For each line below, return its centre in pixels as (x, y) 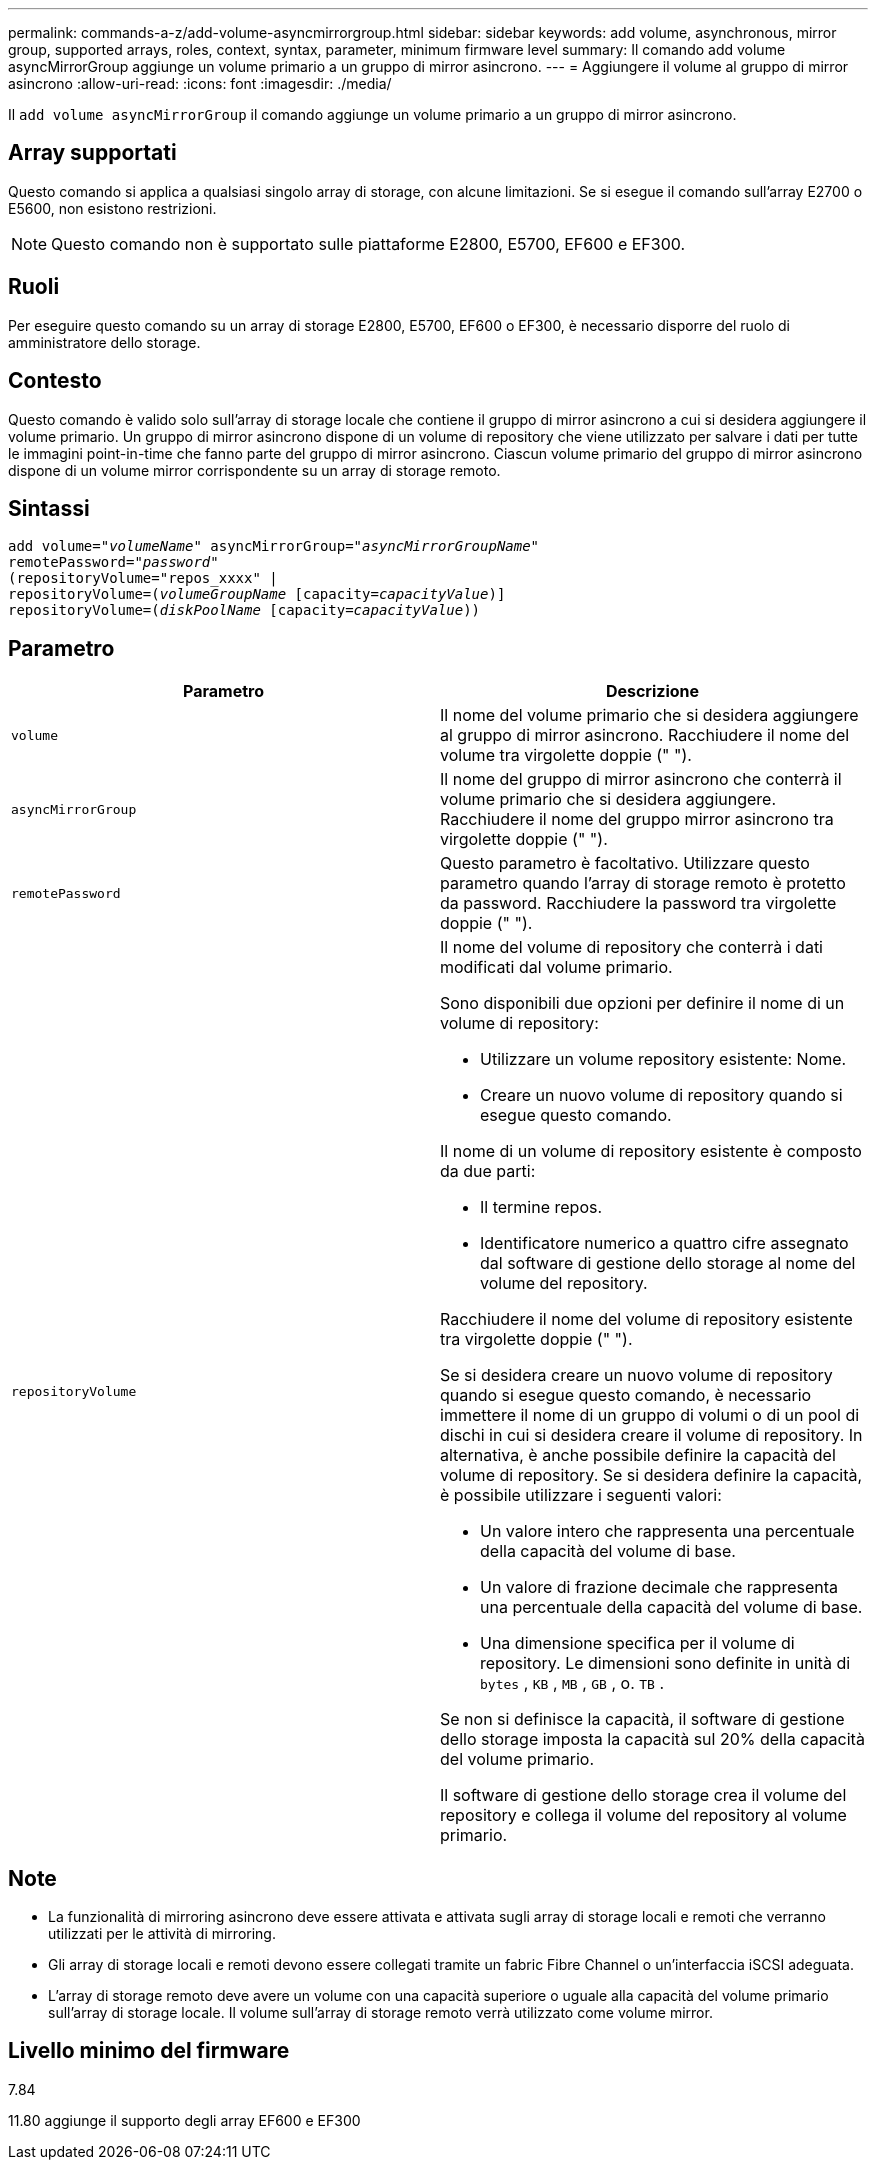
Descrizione (652, 691)
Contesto (55, 381)
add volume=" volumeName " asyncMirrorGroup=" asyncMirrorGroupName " (274, 546)
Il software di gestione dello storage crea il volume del (643, 1795)
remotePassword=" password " (113, 562)
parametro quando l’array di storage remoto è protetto (643, 883)
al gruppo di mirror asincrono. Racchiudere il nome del (645, 735)
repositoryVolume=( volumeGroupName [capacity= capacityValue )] (257, 594)
